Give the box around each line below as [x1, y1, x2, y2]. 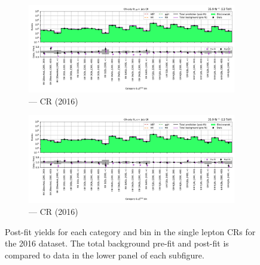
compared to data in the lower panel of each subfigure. [5, 248, 204, 261]
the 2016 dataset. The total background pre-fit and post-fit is [5, 237, 229, 249]
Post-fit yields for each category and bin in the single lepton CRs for [5, 225, 256, 238]
